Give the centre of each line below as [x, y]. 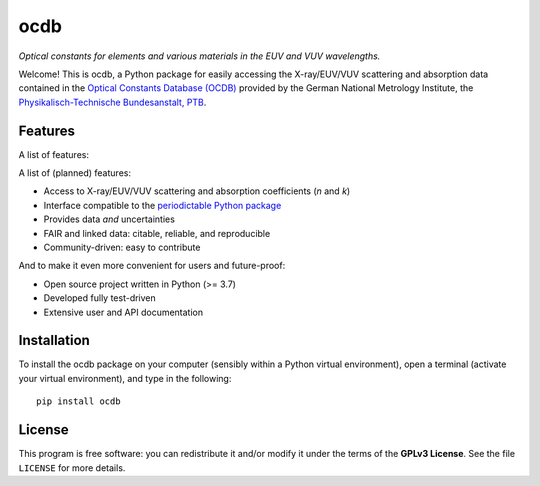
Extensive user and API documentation [123, 312]
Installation [54, 340]
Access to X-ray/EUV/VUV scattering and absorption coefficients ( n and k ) [197, 191]
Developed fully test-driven [100, 298]
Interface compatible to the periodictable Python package [162, 205]
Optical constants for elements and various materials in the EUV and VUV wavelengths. [199, 56]
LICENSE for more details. [72, 467]
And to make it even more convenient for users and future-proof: [152, 266]
